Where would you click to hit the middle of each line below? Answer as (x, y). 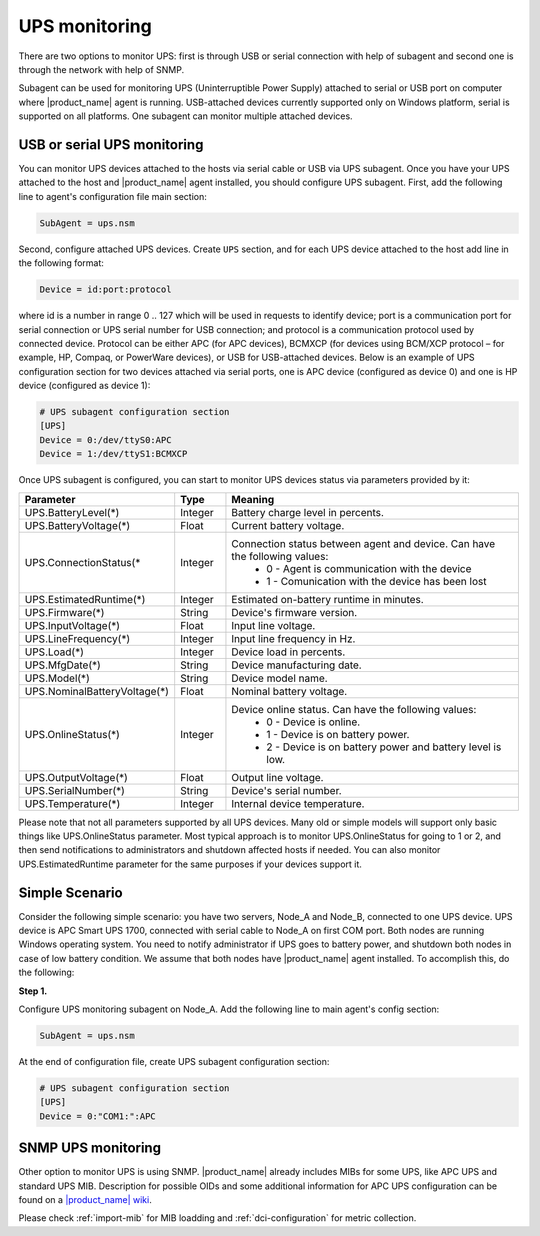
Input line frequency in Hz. (293, 638)
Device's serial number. (286, 790)
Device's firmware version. (294, 612)
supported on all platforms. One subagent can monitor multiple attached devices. (186, 116)
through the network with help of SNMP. (101, 69)
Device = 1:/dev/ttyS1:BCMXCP (113, 454)
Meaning (253, 499)
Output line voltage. (277, 777)
